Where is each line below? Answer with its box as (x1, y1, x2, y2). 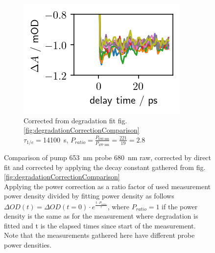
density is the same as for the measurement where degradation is (4, 211, 198, 221)
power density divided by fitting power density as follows (4, 191, 174, 201)
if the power (162, 201, 198, 211)
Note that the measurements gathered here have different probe (4, 230, 195, 240)
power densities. (4, 240, 52, 250)
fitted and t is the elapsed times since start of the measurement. (4, 220, 196, 230)
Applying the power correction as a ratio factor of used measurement (4, 181, 211, 191)
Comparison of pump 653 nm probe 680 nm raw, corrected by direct (4, 152, 212, 163)
